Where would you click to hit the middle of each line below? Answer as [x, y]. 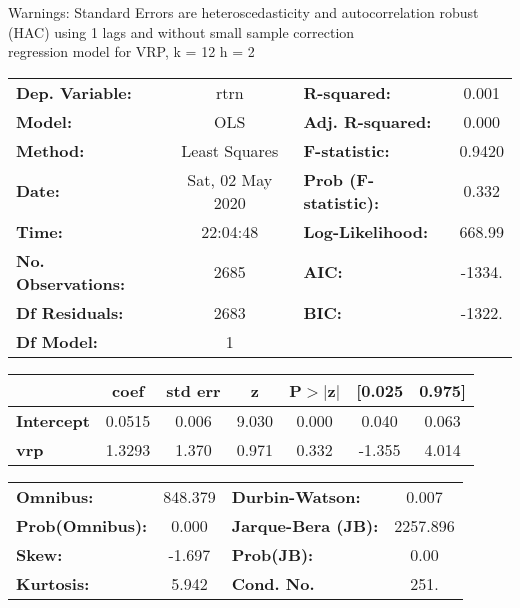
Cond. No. [273, 583]
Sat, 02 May [230, 179]
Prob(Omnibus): [82, 525]
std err [193, 390]
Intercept [53, 420]
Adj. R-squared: [367, 121]
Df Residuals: [70, 312]
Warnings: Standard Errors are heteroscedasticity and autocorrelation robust [243, 12]
